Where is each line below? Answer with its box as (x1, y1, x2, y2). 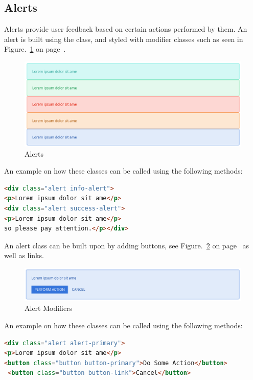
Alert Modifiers (25, 303, 73, 313)
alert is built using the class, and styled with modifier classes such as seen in (4, 33, 243, 44)
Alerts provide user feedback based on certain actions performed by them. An (4, 24, 247, 34)
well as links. (4, 250, 44, 261)
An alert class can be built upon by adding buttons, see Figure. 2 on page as (4, 240, 249, 250)
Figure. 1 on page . (4, 44, 66, 54)
